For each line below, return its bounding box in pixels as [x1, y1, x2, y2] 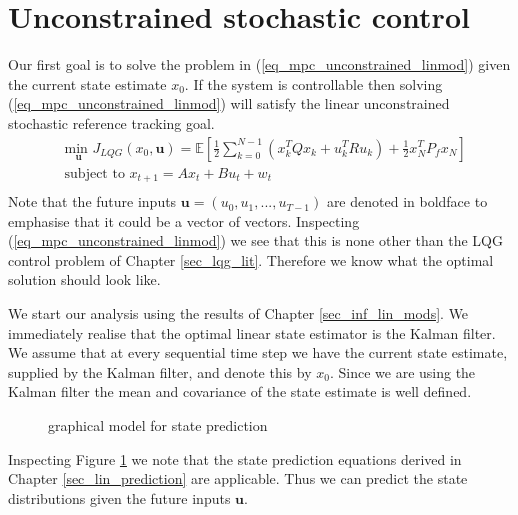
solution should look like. [8, 269, 161, 290]
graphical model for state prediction [48, 414, 268, 435]
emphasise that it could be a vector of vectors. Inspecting [8, 210, 360, 231]
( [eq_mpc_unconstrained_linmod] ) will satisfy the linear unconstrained [8, 93, 450, 114]
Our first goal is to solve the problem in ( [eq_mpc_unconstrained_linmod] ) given [8, 54, 511, 75]
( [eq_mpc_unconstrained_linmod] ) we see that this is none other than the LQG [8, 230, 503, 251]
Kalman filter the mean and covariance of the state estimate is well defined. [8, 381, 472, 402]
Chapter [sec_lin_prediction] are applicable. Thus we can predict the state [8, 468, 468, 489]
